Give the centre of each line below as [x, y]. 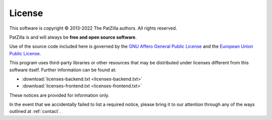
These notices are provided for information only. [59, 95]
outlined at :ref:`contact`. [35, 111]
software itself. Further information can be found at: [63, 70]
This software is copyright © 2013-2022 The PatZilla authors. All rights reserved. [93, 28]
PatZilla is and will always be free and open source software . [73, 37]
